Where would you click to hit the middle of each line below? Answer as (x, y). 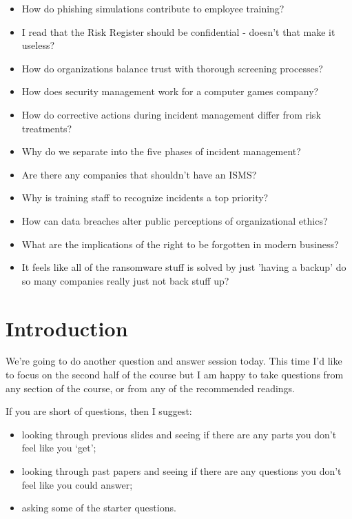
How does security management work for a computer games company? (170, 91)
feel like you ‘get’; (59, 448)
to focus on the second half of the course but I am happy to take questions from (175, 375)
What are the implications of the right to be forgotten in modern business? (180, 244)
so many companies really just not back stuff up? (125, 280)
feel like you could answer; (77, 484)
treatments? (47, 128)
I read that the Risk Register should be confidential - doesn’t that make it (178, 31)
